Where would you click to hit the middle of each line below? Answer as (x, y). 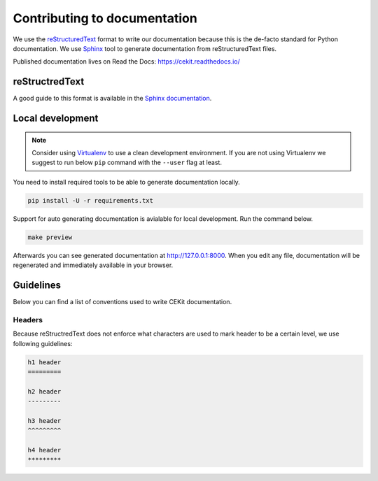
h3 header (44, 421)
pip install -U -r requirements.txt (91, 200)
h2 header (44, 391)
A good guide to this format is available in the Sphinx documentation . (112, 99)
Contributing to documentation (105, 18)
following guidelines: (43, 343)
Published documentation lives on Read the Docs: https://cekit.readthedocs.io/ (127, 62)
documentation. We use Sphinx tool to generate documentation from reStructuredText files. (145, 48)
